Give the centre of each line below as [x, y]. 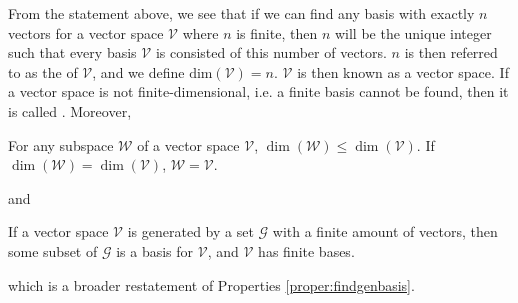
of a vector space [188, 144]
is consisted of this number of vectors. [271, 52]
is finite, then [277, 32]
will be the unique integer [413, 32]
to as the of [43, 71]
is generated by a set [190, 231]
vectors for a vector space [86, 32]
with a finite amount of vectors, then [385, 231]
